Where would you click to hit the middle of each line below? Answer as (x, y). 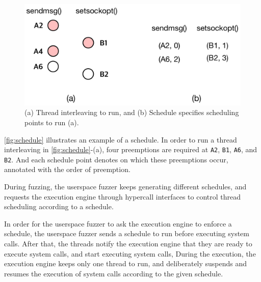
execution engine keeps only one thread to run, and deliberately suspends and (126, 263)
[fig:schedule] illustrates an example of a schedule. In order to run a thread (121, 139)
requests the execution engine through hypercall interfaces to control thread (123, 196)
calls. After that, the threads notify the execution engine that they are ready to (128, 243)
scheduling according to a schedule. (59, 206)
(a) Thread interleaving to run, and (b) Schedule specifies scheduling (132, 112)
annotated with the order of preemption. (67, 169)
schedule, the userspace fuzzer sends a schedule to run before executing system (127, 233)
